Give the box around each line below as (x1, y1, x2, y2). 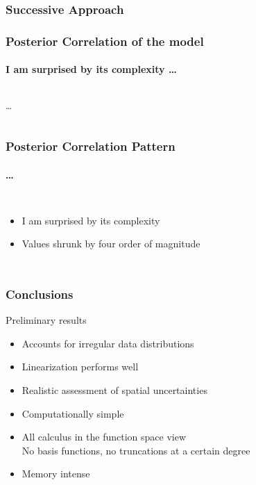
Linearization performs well (22, 359, 139, 374)
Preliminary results (6, 313, 87, 327)
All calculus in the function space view (22, 429, 187, 444)
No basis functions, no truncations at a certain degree (22, 443, 250, 457)
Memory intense (22, 466, 90, 481)
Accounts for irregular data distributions (22, 336, 194, 350)
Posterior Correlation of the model (6, 32, 204, 49)
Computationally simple (22, 406, 124, 420)
